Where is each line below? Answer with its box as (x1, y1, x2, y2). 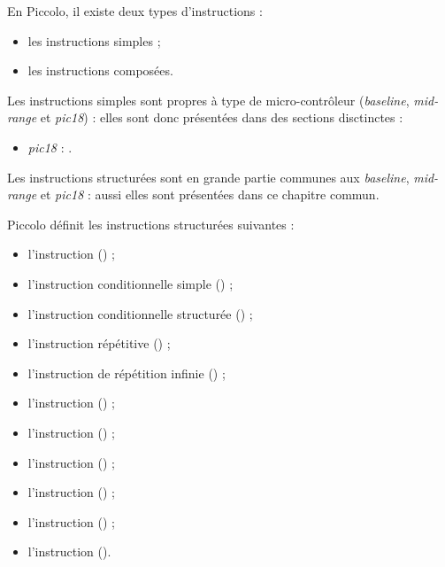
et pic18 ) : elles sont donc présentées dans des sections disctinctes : (40, 108, 403, 127)
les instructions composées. (27, 61, 173, 80)
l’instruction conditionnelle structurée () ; (27, 304, 253, 322)
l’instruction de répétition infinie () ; (27, 363, 226, 382)
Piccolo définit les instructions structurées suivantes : (7, 214, 295, 233)
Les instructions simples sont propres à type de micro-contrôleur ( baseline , (7, 90, 410, 109)
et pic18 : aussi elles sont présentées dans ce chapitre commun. (40, 185, 380, 204)
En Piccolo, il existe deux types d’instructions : (7, 2, 263, 19)
